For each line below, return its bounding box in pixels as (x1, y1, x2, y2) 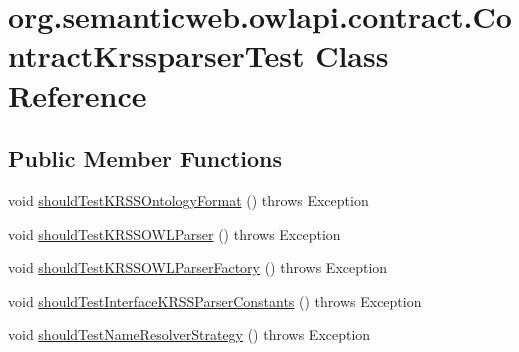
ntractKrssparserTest (8, 35, 305, 76)
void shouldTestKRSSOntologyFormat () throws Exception (8, 189, 369, 210)
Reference (8, 74, 147, 115)
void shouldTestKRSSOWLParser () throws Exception (8, 223, 341, 244)
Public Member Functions (8, 143, 282, 174)
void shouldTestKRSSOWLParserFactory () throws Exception (8, 257, 388, 278)
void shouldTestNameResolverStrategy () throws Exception (8, 324, 371, 345)
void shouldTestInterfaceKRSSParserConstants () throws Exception (8, 290, 422, 311)
